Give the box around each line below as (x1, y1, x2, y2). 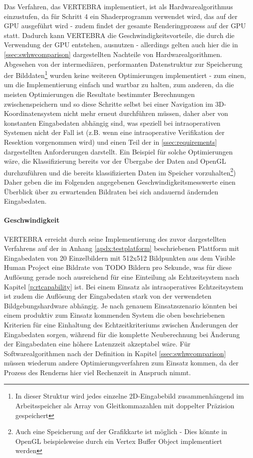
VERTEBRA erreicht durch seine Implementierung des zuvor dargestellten (4, 233, 226, 244)
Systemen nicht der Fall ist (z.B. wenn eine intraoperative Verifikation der (4, 127, 225, 137)
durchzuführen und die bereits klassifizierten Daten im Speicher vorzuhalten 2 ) (4, 166, 236, 177)
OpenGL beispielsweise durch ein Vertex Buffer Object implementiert (15, 436, 222, 446)
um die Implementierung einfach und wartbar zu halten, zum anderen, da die (4, 79, 234, 90)
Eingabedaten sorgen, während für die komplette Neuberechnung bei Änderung (4, 329, 240, 339)
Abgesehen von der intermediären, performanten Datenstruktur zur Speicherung (4, 58, 243, 69)
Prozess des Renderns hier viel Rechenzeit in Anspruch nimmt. (4, 367, 191, 377)
